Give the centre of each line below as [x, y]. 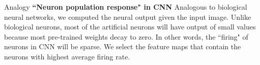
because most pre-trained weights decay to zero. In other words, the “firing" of [126, 36]
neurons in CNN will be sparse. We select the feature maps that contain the [123, 46]
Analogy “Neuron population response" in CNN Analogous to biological [126, 7]
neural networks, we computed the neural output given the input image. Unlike [128, 17]
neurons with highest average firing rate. [67, 56]
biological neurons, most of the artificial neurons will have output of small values [130, 27]
